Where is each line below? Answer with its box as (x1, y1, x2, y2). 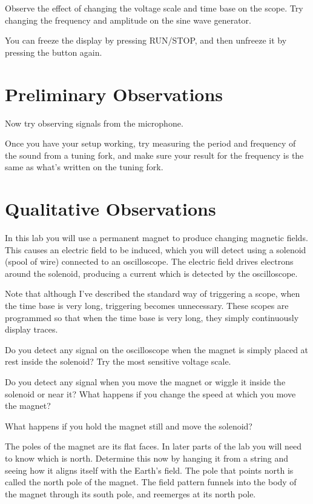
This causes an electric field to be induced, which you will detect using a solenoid (5, 243, 306, 256)
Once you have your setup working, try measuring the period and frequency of (5, 137, 296, 150)
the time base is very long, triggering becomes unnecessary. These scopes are (5, 299, 289, 311)
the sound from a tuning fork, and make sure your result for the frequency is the (5, 148, 304, 161)
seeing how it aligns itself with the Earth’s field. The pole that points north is (5, 463, 294, 476)
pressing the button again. (5, 45, 102, 58)
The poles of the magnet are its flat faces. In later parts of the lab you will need (5, 440, 301, 453)
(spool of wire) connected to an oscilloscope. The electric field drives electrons (5, 255, 294, 268)
